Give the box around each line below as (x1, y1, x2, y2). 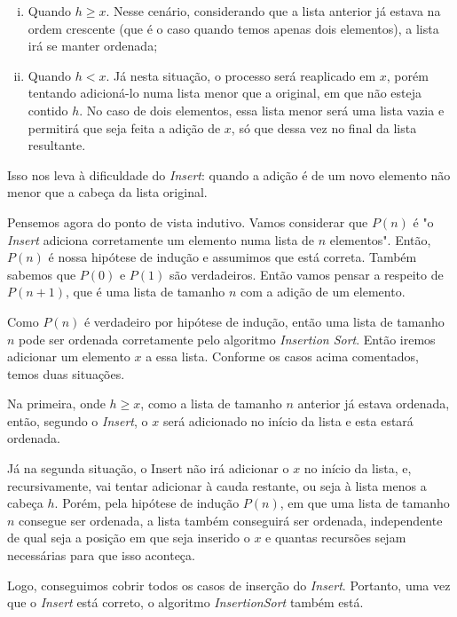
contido (28, 100, 68, 119)
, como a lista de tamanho (140, 394, 282, 413)
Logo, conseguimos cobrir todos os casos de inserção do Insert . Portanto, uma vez (7, 575, 451, 594)
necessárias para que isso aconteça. (7, 546, 195, 565)
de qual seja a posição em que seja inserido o (7, 528, 250, 547)
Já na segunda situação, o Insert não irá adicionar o (7, 459, 289, 478)
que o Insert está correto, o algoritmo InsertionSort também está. (7, 593, 364, 612)
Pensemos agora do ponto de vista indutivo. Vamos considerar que (7, 212, 368, 231)
